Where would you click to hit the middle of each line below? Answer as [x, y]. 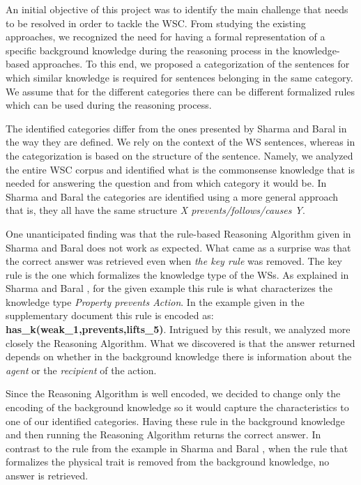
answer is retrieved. [47, 475]
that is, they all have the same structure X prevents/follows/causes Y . [155, 210]
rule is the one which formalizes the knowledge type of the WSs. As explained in [177, 274]
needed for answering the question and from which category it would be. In [166, 183]
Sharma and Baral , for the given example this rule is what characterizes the [169, 288]
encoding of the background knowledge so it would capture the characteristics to [177, 407]
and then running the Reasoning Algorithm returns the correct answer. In [163, 434]
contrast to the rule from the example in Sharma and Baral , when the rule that [177, 448]
